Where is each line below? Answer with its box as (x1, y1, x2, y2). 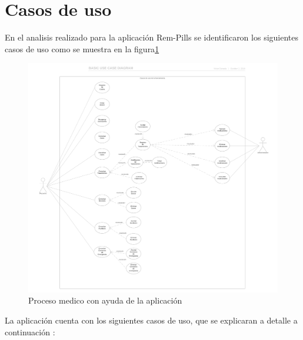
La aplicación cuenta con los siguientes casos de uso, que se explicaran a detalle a (5, 314, 298, 326)
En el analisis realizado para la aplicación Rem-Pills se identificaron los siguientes (5, 31, 298, 43)
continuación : (5, 325, 55, 338)
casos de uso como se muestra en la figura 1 (5, 42, 159, 55)
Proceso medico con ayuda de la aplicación (28, 294, 182, 307)
